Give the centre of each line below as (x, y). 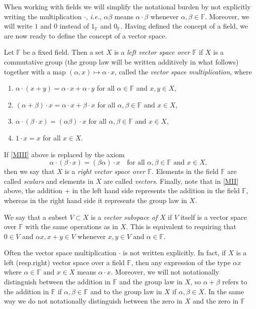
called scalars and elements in (49, 181)
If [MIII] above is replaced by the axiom (64, 154)
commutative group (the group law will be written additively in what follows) (121, 61)
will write (18, 26)
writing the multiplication (43, 16)
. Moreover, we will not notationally (165, 272)
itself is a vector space (214, 217)
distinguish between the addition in (57, 282)
